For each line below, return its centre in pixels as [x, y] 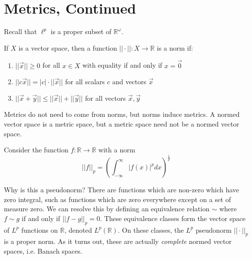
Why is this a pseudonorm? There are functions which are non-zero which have [122, 190]
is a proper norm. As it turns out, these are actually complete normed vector [118, 241]
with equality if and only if [122, 65]
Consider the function [36, 150]
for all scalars [85, 82]
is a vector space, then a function [68, 47]
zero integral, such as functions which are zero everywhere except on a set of [118, 199]
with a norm [117, 150]
